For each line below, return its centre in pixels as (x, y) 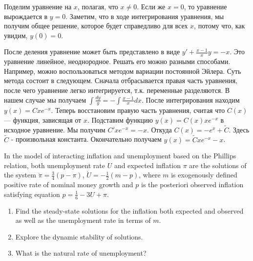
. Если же (151, 6)
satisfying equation (32, 194)
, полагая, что (98, 6)
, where (150, 175)
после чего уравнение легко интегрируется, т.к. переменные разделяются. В (117, 90)
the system (20, 175)
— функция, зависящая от (43, 120)
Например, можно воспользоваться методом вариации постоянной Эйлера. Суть (123, 71)
